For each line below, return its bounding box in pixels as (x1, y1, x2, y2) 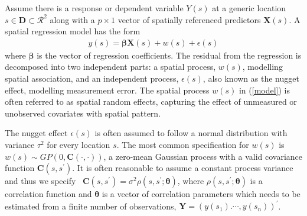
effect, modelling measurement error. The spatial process (5, 83, 210, 96)
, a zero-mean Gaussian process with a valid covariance (103, 150, 303, 162)
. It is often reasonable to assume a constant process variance (72, 162, 293, 174)
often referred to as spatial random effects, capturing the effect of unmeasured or (5, 95, 297, 108)
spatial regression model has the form (5, 25, 141, 37)
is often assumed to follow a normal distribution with (94, 127, 288, 139)
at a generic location (212, 2, 286, 14)
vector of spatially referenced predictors (117, 13, 261, 25)
